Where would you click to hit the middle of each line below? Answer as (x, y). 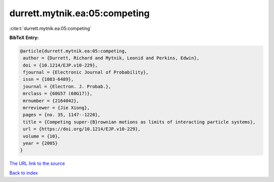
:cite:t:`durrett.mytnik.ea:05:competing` (50, 28)
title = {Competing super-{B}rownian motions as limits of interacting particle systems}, (139, 122)
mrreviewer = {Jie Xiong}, (56, 108)
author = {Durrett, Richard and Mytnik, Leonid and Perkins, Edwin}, (111, 58)
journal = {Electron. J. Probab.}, (67, 86)
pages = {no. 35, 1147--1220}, (62, 115)
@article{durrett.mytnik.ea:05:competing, (74, 51)
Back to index (24, 173)
